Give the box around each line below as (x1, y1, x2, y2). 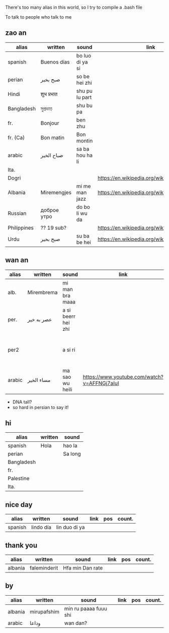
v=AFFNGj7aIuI (82, 379, 119, 386)
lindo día (31, 524, 52, 531)
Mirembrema (27, 289, 58, 296)
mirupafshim (30, 608, 59, 615)
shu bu (76, 102, 93, 109)
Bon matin (40, 134, 64, 141)
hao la (63, 442, 78, 449)
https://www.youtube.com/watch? (82, 373, 163, 380)
